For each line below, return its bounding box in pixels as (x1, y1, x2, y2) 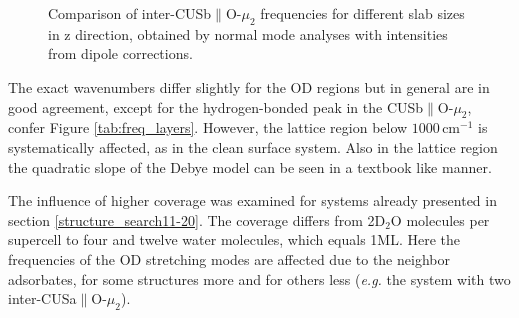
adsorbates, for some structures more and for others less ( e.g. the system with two (8, 268, 511, 289)
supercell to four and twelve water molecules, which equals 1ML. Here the (8, 229, 461, 250)
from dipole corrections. (48, 43, 193, 64)
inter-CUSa (8, 288, 77, 309)
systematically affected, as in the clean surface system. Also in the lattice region (8, 136, 498, 157)
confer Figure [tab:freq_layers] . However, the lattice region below (8, 117, 408, 138)
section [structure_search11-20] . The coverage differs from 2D (8, 209, 386, 230)
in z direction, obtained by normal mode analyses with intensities (48, 23, 448, 44)
